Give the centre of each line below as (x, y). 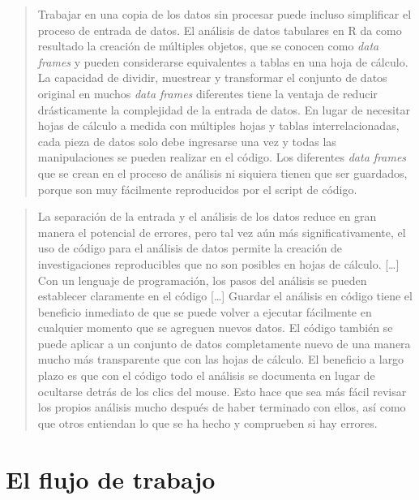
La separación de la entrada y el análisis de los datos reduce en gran (207, 216)
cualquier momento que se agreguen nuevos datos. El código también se (215, 328)
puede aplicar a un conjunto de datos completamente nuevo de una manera (224, 343)
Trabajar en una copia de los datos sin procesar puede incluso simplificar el (224, 14)
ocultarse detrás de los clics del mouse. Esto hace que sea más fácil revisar (222, 391)
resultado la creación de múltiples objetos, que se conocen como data (208, 46)
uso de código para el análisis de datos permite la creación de (190, 248)
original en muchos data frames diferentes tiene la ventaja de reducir (207, 93)
